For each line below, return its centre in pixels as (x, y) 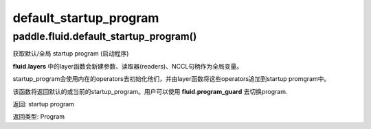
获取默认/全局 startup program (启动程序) (71, 54)
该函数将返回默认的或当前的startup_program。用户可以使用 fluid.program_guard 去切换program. (150, 91)
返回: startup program (44, 104)
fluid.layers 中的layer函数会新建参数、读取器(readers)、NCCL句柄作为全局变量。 (128, 66)
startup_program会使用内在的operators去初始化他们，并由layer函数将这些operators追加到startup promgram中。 (171, 79)
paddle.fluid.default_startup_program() (105, 36)
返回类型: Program (39, 117)
